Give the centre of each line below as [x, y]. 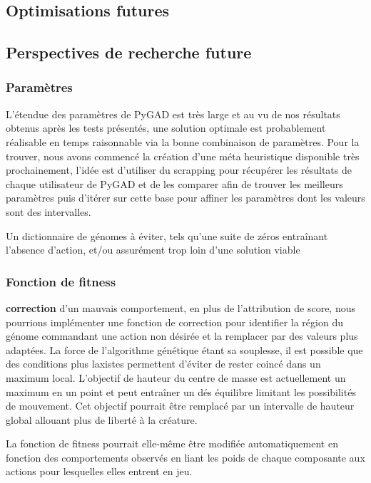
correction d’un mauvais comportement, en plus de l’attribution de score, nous [181, 307]
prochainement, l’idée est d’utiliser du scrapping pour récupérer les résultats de [179, 170]
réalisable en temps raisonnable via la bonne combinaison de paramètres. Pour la [183, 141]
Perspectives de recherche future [129, 52]
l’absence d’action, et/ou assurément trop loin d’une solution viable [153, 250]
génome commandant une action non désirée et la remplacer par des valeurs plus [182, 336]
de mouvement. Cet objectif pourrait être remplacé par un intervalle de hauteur [180, 406]
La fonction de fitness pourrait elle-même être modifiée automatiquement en [172, 443]
